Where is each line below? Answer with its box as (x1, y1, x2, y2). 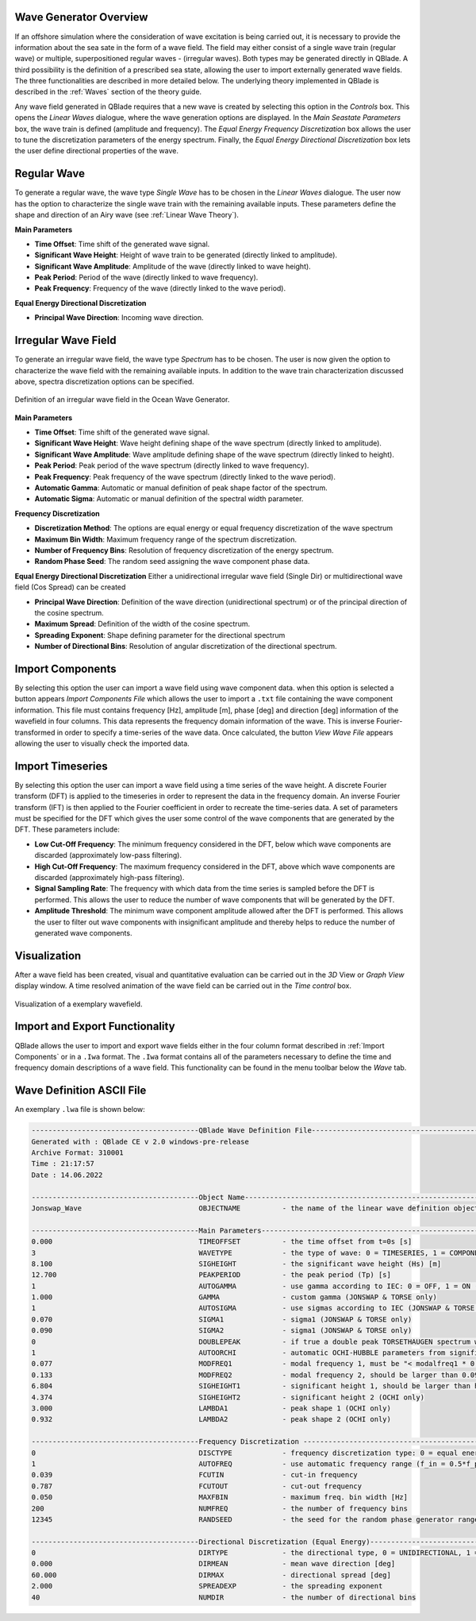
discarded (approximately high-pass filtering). (34, 873, 185, 882)
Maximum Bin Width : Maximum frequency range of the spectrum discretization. (34, 535, 297, 544)
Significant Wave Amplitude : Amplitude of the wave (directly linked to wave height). (34, 261, 311, 271)
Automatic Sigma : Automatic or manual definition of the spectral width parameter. (34, 494, 304, 504)
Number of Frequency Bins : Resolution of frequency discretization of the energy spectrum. (34, 546, 334, 555)
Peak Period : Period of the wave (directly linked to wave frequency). (34, 272, 259, 282)
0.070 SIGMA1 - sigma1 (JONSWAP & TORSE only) (31, 1314, 413, 1324)
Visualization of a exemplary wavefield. (14, 999, 143, 1009)
